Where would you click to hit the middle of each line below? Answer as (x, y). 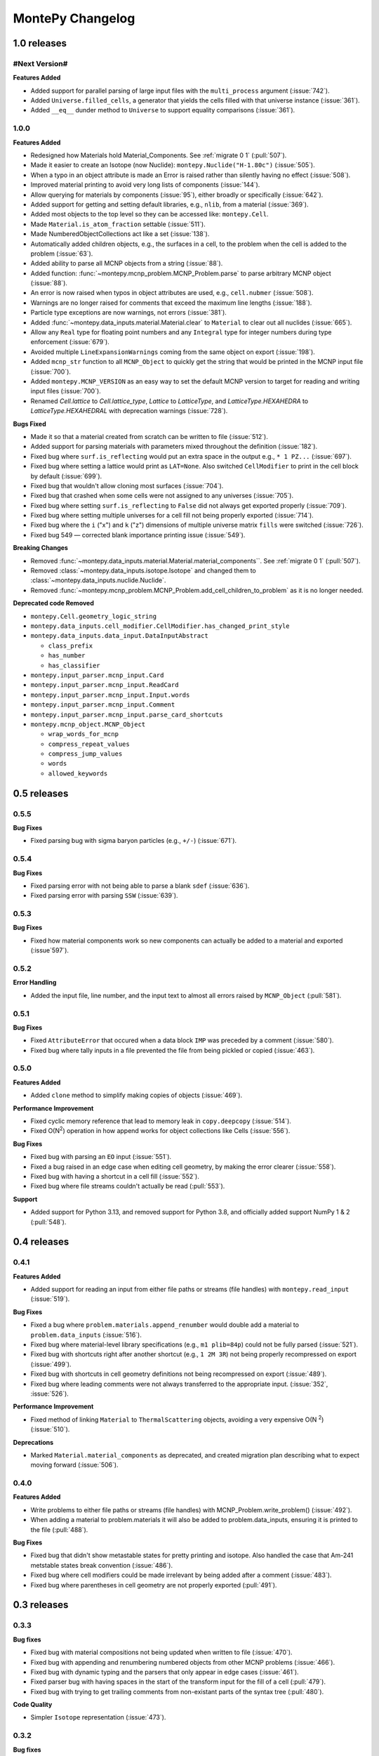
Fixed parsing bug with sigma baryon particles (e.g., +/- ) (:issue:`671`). (134, 841)
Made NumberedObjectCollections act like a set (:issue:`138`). (120, 234)
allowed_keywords (78, 773)
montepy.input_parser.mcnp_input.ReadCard (105, 685)
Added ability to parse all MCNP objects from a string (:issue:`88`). (127, 263)
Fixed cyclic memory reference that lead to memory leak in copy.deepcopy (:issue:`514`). (161, 1121)
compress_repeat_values (89, 744)
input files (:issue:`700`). (66, 391)
